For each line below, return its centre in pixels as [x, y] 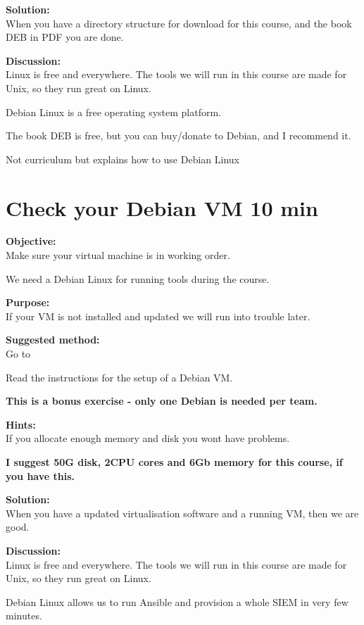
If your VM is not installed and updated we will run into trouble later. [158, 316]
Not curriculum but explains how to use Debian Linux [123, 159]
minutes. [24, 615]
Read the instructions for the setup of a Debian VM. [119, 377]
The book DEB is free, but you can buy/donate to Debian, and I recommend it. [178, 135]
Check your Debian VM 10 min [162, 207]
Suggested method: [53, 340]
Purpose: [28, 302]
